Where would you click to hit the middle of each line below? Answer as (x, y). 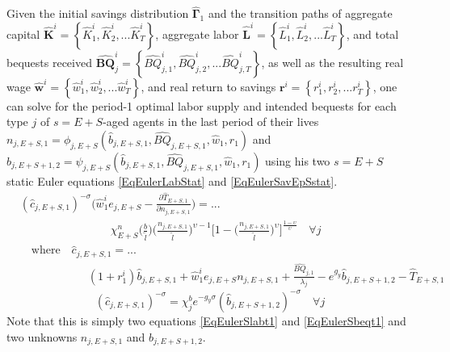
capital (23, 34)
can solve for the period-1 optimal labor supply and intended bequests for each (202, 105)
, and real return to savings (208, 86)
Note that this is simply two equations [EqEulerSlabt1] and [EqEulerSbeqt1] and (206, 320)
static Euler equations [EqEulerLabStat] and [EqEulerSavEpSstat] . (172, 181)
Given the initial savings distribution (98, 13)
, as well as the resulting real (332, 62)
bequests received (49, 62)
